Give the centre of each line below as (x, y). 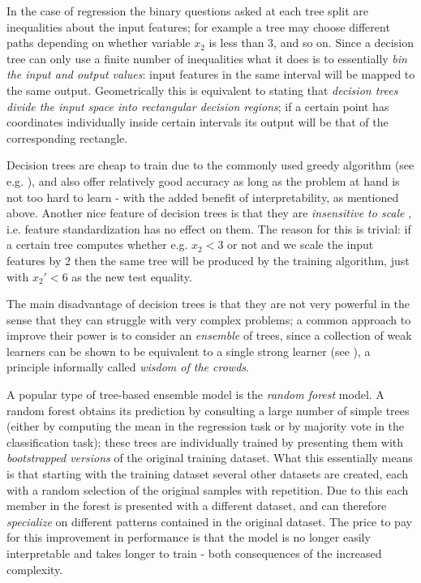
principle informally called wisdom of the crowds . (128, 367)
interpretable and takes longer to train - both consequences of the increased (194, 553)
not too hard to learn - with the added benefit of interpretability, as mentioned (203, 197)
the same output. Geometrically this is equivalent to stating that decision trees (202, 90)
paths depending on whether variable (99, 43)
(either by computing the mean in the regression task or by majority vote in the (206, 426)
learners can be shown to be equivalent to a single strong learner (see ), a (189, 351)
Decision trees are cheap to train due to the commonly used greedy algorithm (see (210, 165)
